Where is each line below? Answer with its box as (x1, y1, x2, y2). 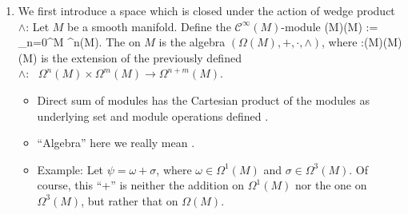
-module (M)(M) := (281, 18, 378, 34)
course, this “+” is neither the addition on (37, 177, 245, 193)
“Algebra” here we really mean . (37, 134, 195, 151)
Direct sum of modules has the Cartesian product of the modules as (37, 91, 370, 108)
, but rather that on (81, 192, 178, 209)
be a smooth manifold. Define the (67, 18, 231, 34)
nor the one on (295, 177, 367, 193)
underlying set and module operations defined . (37, 107, 269, 124)
